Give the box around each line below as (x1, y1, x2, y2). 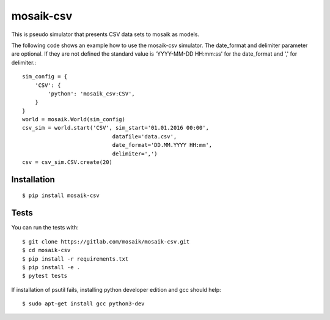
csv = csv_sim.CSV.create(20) (22, 159, 113, 166)
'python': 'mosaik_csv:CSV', (48, 90, 136, 97)
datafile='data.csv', (112, 133, 177, 140)
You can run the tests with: (11, 224, 79, 231)
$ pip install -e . (22, 264, 81, 270)
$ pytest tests (22, 272, 68, 280)
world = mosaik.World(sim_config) (22, 116, 125, 123)
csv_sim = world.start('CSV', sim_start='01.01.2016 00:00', (22, 124, 209, 132)
